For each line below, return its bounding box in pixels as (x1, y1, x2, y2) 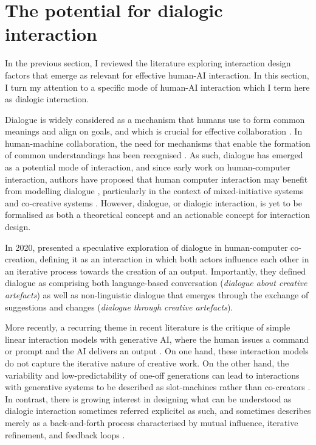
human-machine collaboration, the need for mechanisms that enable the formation (5, 136, 311, 149)
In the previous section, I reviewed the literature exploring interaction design (5, 57, 291, 69)
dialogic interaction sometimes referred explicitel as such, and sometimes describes (5, 404, 311, 417)
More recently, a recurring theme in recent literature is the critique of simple (5, 321, 290, 334)
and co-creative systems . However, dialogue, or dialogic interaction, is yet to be (5, 196, 302, 209)
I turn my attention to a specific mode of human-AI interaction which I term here (5, 80, 310, 93)
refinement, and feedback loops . (5, 428, 125, 441)
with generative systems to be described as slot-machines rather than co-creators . (5, 380, 311, 393)
